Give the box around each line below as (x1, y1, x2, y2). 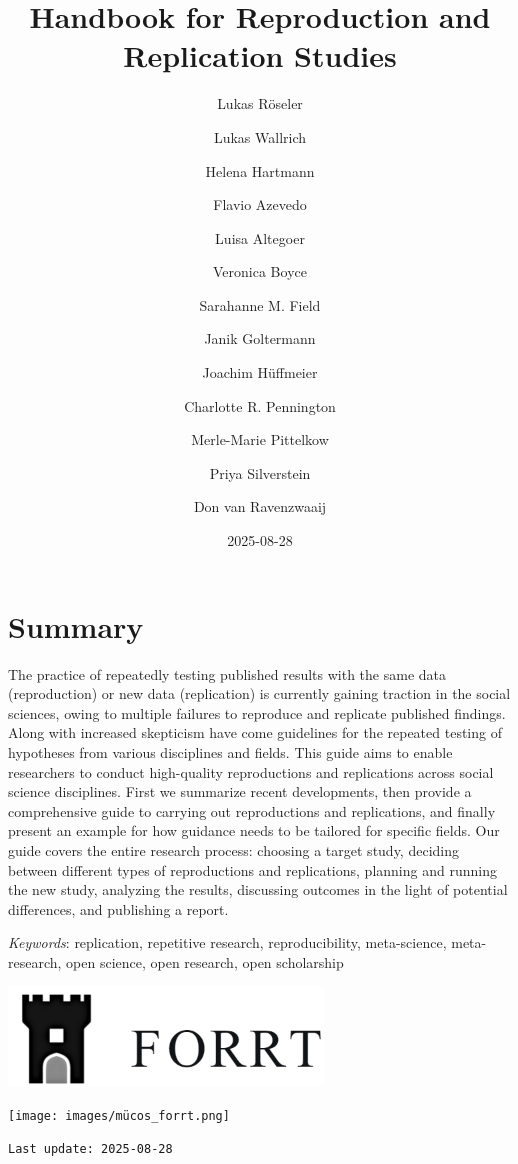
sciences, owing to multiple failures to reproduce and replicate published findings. (8, 702, 506, 723)
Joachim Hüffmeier (202, 362, 318, 383)
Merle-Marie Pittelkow (191, 429, 329, 450)
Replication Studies (123, 35, 397, 76)
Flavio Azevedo (213, 194, 307, 215)
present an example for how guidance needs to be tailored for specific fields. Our (8, 820, 500, 841)
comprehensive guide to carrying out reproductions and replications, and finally (8, 800, 496, 821)
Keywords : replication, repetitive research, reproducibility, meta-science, (8, 932, 447, 953)
